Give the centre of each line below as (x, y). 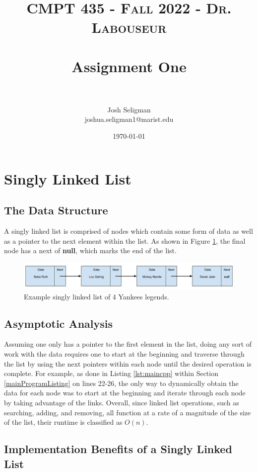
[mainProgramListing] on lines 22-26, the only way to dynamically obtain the (121, 383)
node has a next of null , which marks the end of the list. (90, 250)
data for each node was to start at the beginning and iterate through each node (125, 393)
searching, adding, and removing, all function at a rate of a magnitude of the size (128, 412)
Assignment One (129, 66)
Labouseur (129, 27)
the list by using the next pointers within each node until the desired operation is (128, 363)
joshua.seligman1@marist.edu (129, 119)
